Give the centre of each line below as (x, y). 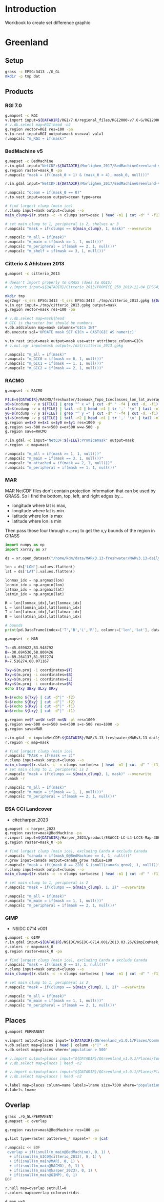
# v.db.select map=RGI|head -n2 (38, 125)
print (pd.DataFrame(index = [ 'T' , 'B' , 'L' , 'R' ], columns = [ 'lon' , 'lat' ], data (83, 630)
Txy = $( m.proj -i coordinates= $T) (39, 670)
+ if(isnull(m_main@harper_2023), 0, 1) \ (53, 1170)
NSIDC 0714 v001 (30, 929)
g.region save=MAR (24, 729)
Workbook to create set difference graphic (48, 23)
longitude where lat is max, (39, 505)
